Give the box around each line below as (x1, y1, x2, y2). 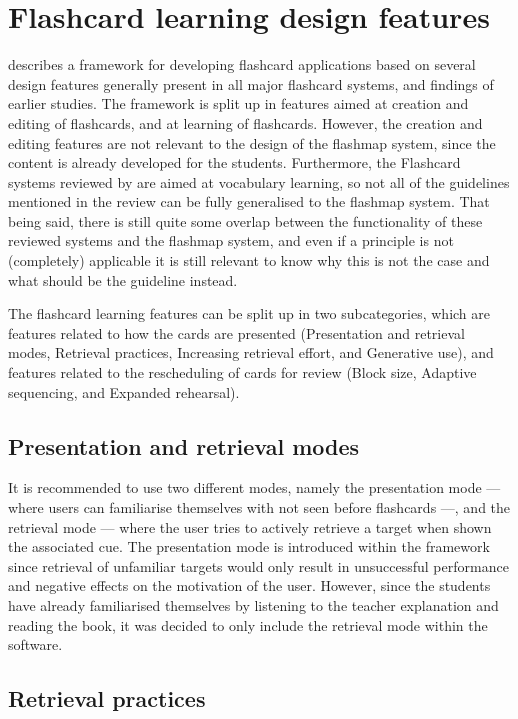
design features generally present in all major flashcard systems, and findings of (8, 73, 494, 94)
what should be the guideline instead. (8, 269, 238, 290)
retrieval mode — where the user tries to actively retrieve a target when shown (8, 516, 492, 537)
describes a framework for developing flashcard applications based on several (8, 54, 476, 75)
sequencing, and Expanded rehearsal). (8, 381, 240, 402)
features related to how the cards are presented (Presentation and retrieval (8, 322, 465, 343)
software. (8, 634, 63, 655)
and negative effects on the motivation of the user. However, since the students (8, 575, 491, 596)
